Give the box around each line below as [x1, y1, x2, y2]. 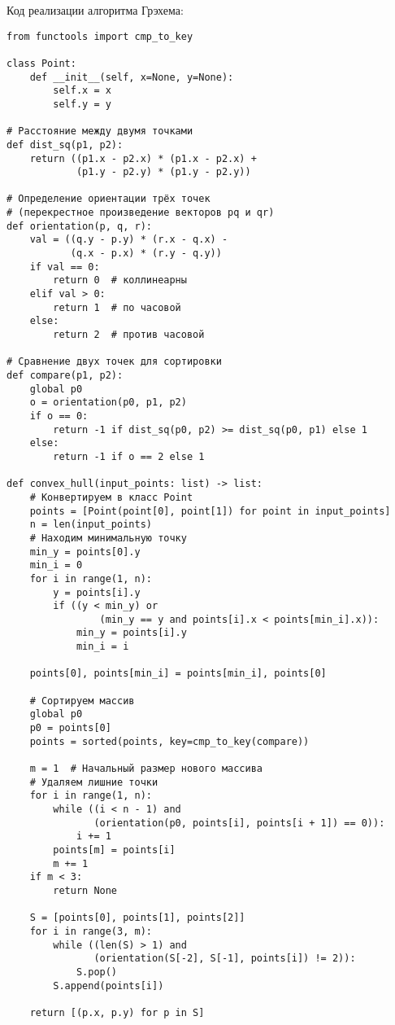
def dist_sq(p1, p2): [7, 138, 124, 151]
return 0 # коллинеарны [53, 274, 187, 287]
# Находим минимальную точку [29, 532, 187, 544]
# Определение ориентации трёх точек [7, 193, 211, 205]
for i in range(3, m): [29, 925, 152, 937]
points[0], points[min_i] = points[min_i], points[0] [29, 668, 327, 680]
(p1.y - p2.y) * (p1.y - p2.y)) [76, 166, 251, 178]
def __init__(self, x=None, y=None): [29, 71, 234, 83]
